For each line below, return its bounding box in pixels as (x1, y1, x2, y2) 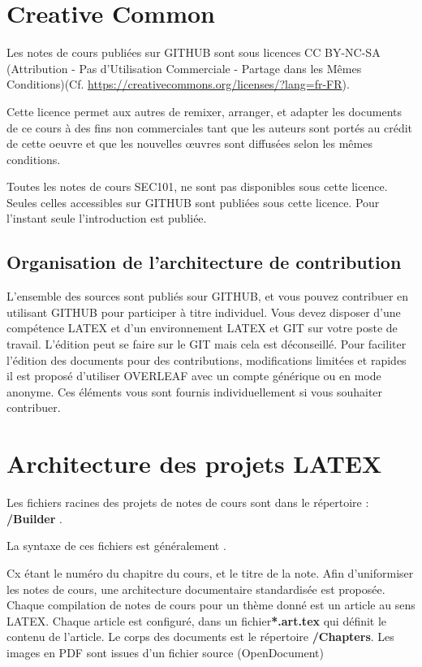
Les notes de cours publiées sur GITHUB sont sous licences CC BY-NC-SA (6, 44, 381, 61)
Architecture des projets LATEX (6, 447, 382, 480)
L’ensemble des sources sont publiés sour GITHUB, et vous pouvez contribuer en (6, 288, 409, 305)
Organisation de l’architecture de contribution (6, 249, 402, 275)
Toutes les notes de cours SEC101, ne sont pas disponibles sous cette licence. (6, 178, 388, 195)
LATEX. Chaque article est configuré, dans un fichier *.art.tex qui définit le (6, 612, 387, 629)
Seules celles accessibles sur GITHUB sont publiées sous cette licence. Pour (6, 193, 380, 210)
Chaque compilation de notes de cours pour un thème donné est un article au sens (6, 596, 416, 613)
